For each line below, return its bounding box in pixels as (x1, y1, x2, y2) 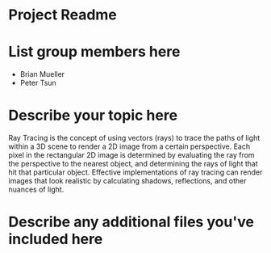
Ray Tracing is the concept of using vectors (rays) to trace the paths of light (8, 133, 261, 143)
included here (8, 230, 103, 248)
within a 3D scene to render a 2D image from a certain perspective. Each (8, 141, 251, 151)
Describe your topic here (8, 107, 178, 124)
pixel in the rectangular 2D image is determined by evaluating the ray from (8, 150, 256, 160)
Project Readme (8, 6, 117, 24)
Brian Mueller (19, 70, 65, 79)
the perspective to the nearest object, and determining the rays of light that (8, 159, 258, 169)
